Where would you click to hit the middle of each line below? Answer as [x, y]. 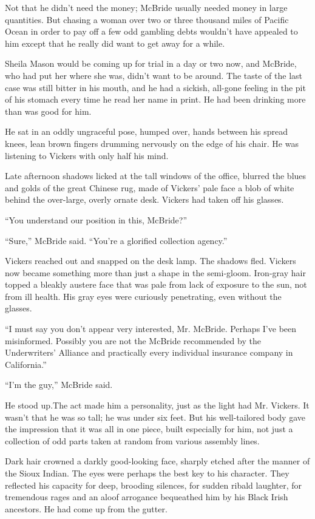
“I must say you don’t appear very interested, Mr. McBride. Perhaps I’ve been [151, 329]
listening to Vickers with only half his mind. [87, 155]
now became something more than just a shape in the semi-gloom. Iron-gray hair [155, 272]
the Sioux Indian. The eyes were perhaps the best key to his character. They [147, 473]
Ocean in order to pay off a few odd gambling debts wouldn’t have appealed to [151, 31]
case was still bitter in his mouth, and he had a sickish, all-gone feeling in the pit [155, 87]
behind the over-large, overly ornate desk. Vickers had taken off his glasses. [144, 199]
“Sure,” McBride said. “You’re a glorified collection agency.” [116, 240]
